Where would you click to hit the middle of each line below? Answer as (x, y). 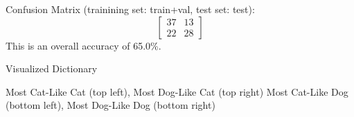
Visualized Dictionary (52, 68)
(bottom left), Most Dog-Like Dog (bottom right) (110, 105)
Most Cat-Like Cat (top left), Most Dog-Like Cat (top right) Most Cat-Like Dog (177, 91)
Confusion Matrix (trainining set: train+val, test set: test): (130, 9)
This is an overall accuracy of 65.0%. (83, 45)
